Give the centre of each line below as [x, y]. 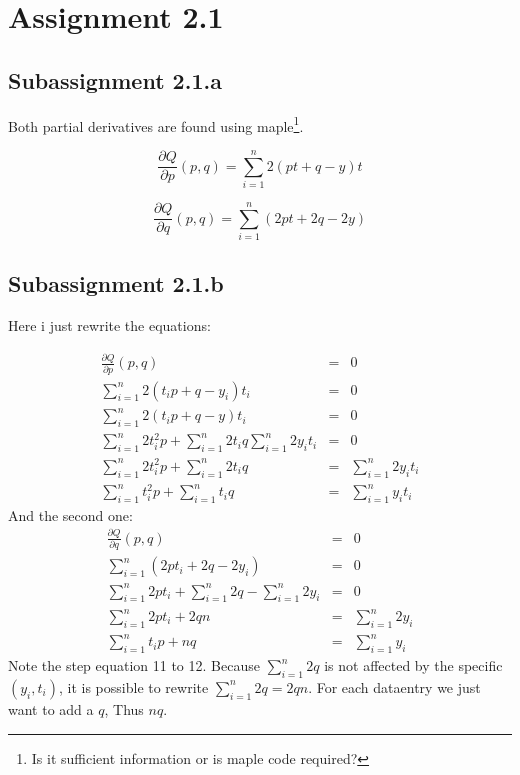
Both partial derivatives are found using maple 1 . [156, 124]
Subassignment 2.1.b [116, 283]
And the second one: [70, 514]
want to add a [51, 708]
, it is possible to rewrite [133, 686]
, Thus [124, 708]
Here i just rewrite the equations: [109, 325]
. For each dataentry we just [394, 686]
